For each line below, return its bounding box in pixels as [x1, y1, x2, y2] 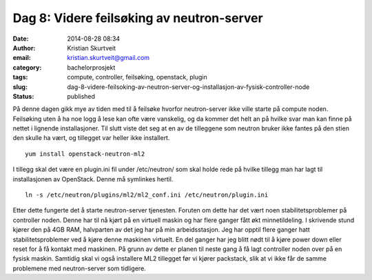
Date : [12, 34, 29, 43]
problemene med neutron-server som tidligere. [12, 264, 146, 272]
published [67, 92, 96, 100]
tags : [12, 73, 28, 81]
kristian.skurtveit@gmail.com [67, 54, 150, 62]
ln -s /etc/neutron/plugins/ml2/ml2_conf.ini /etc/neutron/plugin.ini [25, 191, 269, 199]
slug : [12, 83, 28, 91]
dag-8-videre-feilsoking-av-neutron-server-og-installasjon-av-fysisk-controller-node [67, 83, 310, 91]
